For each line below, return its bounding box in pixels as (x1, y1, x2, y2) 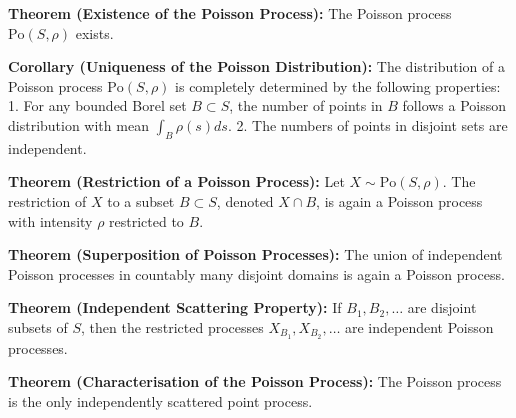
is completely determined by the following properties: (175, 75, 501, 96)
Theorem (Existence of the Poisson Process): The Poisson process (8, 3, 452, 23)
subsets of (8, 316, 68, 337)
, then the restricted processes (80, 316, 264, 337)
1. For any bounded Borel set (8, 95, 187, 116)
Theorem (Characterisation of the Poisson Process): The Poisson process (8, 371, 502, 392)
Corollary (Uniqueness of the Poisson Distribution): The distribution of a (8, 56, 505, 77)
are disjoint (407, 297, 477, 318)
